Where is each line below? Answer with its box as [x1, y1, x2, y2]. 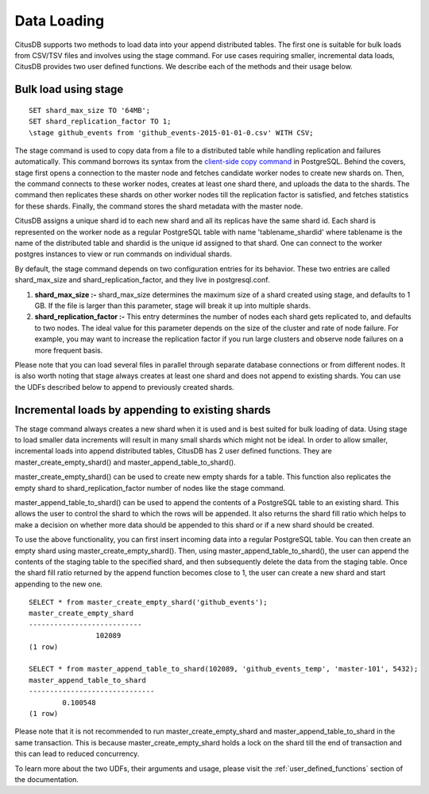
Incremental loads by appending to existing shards [14, 403, 272, 417]
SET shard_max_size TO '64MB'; [29, 106, 151, 115]
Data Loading [14, 12, 105, 29]
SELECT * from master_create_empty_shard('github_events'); [29, 597, 268, 607]
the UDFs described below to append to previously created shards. [14, 382, 234, 391]
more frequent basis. [34, 345, 103, 355]
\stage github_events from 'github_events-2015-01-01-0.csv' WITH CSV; [29, 128, 314, 137]
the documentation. [14, 774, 79, 784]
